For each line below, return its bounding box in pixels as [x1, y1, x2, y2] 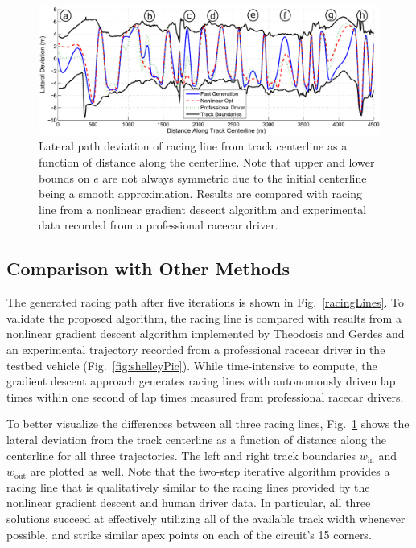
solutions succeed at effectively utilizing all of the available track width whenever [6, 509, 406, 526]
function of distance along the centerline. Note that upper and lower [39, 154, 375, 171]
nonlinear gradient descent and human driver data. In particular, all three [6, 494, 371, 511]
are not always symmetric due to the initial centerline [102, 169, 367, 186]
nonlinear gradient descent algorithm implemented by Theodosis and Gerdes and [6, 325, 405, 342]
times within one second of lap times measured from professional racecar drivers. [6, 388, 404, 405]
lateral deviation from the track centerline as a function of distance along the [6, 431, 387, 447]
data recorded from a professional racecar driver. [39, 216, 278, 233]
